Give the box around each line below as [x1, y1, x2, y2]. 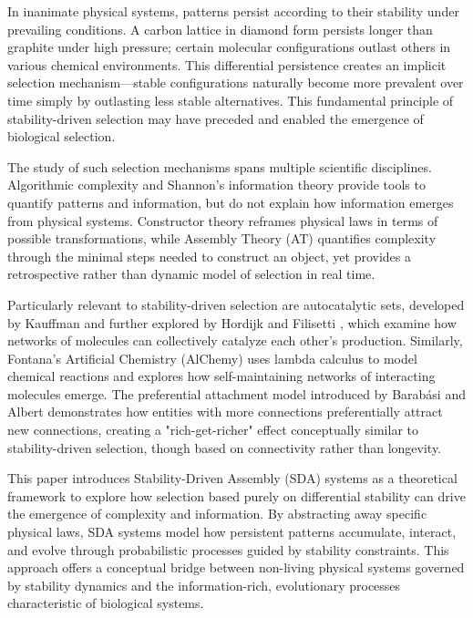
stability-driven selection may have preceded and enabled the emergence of [7, 108, 424, 128]
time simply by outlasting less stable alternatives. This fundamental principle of [7, 90, 454, 109]
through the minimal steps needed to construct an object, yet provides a [7, 246, 411, 265]
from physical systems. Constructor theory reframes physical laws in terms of [7, 211, 438, 230]
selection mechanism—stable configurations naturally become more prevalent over [7, 73, 464, 92]
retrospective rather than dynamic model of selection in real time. [7, 264, 375, 283]
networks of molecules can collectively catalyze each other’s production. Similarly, [7, 331, 463, 350]
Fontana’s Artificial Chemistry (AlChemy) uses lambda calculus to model [7, 348, 417, 367]
